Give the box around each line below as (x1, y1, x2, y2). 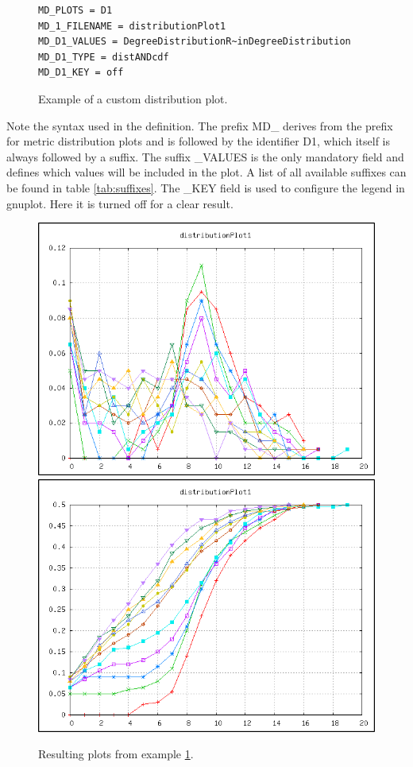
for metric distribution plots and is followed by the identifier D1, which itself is (6, 133, 390, 149)
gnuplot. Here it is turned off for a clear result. (6, 195, 234, 211)
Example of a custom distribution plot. (38, 90, 228, 107)
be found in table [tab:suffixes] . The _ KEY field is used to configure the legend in (6, 179, 405, 196)
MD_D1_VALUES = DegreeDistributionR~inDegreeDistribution (38, 36, 351, 48)
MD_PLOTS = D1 (38, 5, 113, 16)
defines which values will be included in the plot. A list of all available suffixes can (6, 164, 407, 180)
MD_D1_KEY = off (38, 67, 124, 79)
